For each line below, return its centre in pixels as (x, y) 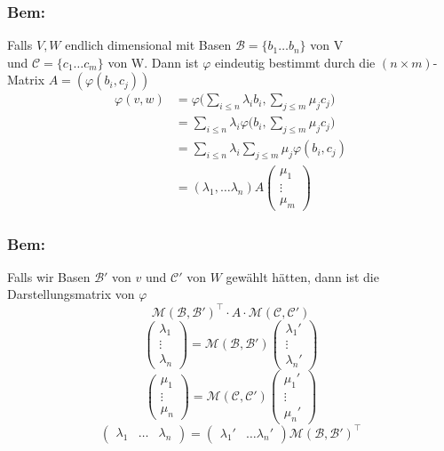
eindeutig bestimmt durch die (295, 62)
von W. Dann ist (153, 62)
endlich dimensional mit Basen (148, 45)
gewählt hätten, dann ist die (302, 276)
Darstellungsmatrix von (71, 294)
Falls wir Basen (49, 276)
